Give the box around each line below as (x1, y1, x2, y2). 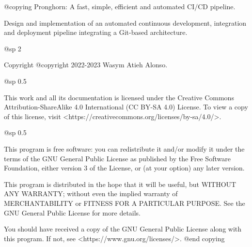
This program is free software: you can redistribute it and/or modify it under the (4, 143, 245, 154)
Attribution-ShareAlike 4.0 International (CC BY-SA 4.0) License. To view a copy (4, 102, 248, 112)
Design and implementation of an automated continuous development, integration (4, 17, 247, 28)
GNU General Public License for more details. (4, 207, 141, 217)
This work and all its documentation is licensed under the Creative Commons (4, 92, 234, 102)
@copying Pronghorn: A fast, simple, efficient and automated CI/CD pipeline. (4, 1, 236, 11)
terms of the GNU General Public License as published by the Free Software (4, 153, 231, 163)
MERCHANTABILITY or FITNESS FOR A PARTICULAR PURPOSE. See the (4, 198, 245, 208)
